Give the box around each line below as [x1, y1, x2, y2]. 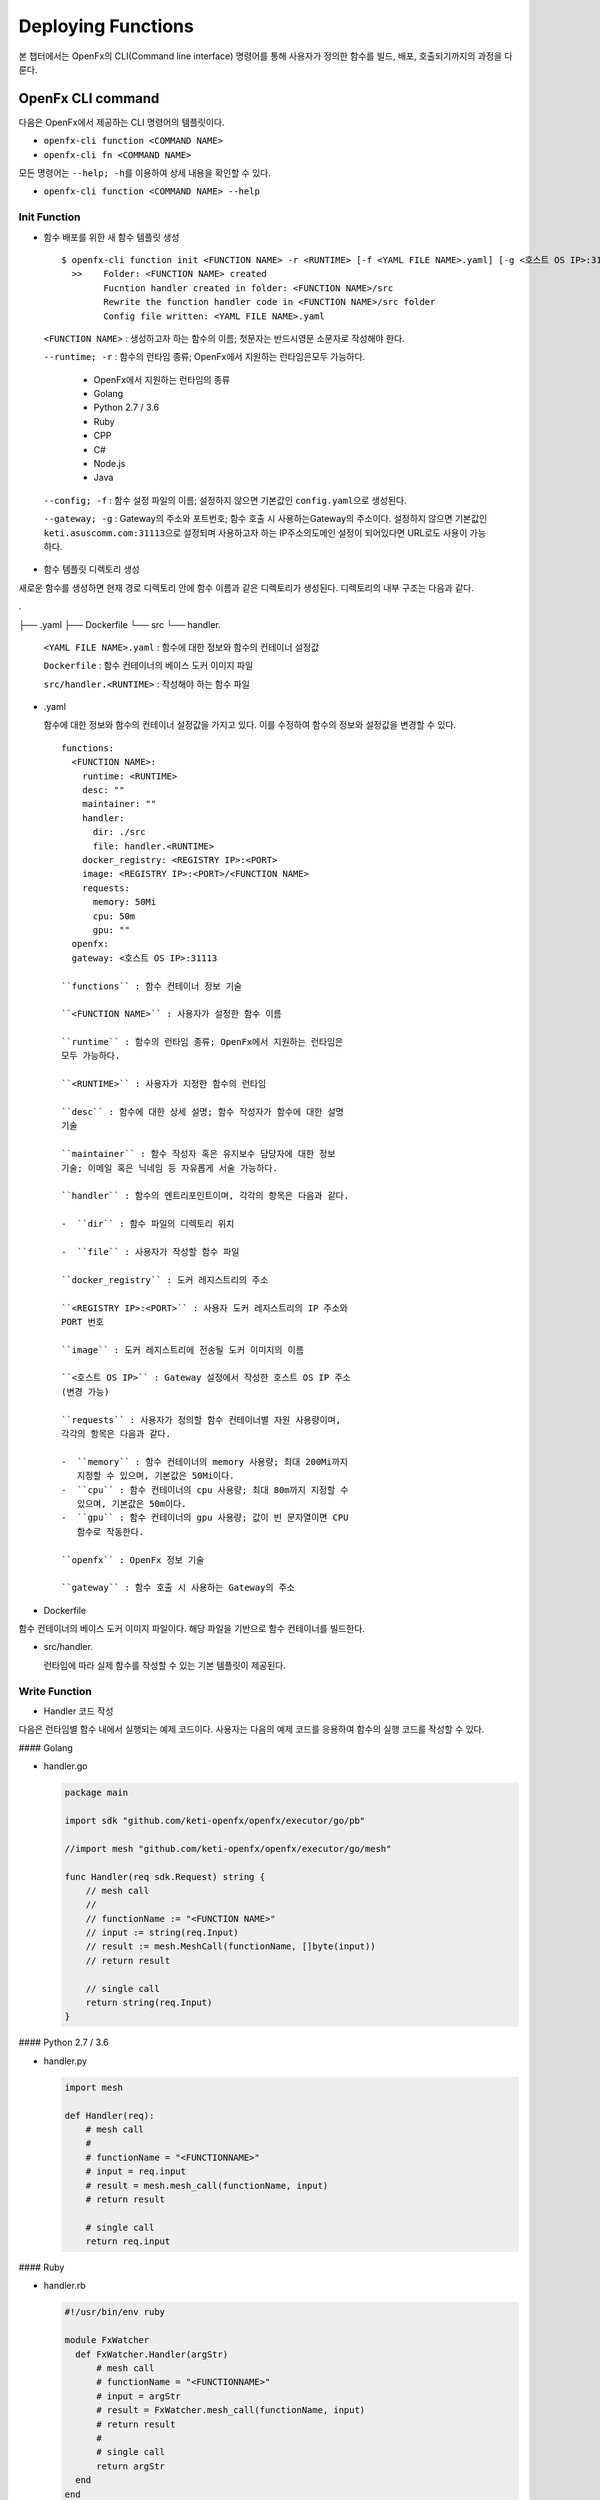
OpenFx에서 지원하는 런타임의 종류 [93, 373, 230, 385]
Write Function [18, 1684, 92, 1698]
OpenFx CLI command [18, 90, 160, 107]
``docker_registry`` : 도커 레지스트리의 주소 [61, 1274, 269, 1285]
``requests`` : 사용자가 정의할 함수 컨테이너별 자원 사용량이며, [61, 1414, 342, 1425]
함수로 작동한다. [76, 1526, 145, 1537]
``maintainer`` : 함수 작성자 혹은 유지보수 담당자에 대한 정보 [61, 1148, 336, 1160]
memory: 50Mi [92, 896, 157, 908]
